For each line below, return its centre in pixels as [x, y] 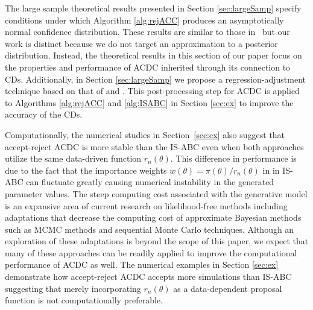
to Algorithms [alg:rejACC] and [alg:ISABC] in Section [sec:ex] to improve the [149, 102]
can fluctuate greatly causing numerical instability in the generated [150, 182]
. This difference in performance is [233, 158]
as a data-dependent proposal [228, 288]
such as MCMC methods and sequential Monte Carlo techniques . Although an [150, 229]
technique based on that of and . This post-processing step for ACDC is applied [152, 91]
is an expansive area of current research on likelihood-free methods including [146, 205]
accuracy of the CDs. [44, 114]
